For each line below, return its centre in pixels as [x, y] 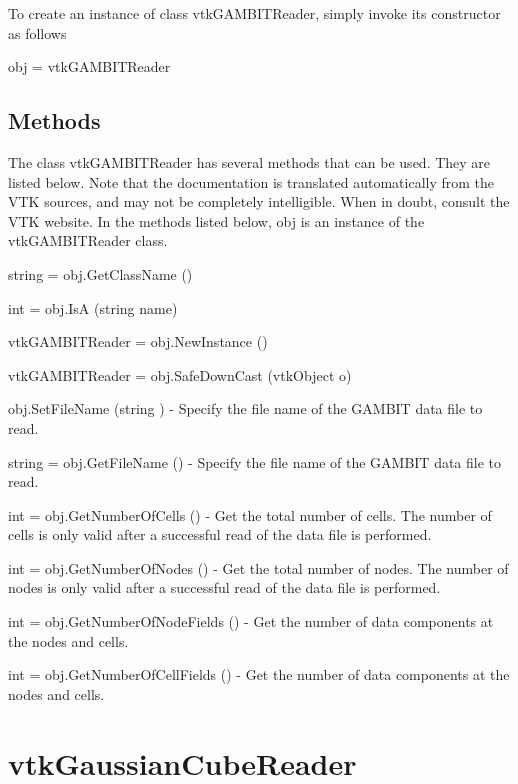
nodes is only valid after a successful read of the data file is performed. [224, 587]
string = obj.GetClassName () [100, 273]
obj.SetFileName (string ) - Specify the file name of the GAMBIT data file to [245, 408]
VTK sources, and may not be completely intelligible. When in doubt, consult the [259, 201]
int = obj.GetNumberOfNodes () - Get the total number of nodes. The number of [258, 567]
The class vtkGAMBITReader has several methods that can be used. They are [249, 161]
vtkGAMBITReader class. [88, 240]
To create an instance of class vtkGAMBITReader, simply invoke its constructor [254, 13]
